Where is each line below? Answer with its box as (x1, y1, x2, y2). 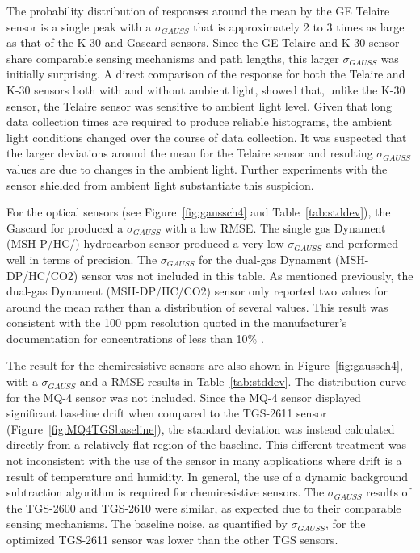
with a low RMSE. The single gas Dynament (165, 219, 386, 236)
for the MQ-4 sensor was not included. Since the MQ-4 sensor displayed (6, 388, 361, 405)
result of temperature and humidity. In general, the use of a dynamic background (6, 467, 408, 484)
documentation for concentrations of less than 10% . (6, 329, 264, 346)
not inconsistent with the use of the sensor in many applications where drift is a (6, 452, 402, 469)
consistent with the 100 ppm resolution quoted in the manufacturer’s (6, 314, 347, 331)
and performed (325, 235, 399, 252)
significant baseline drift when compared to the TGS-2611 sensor (6, 404, 327, 421)
